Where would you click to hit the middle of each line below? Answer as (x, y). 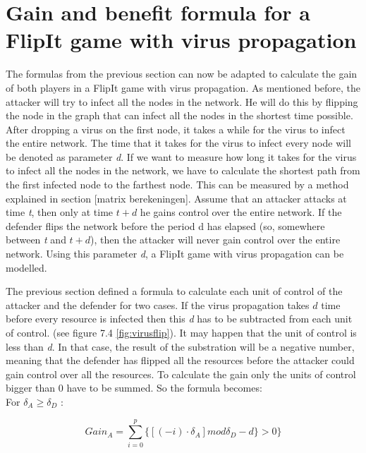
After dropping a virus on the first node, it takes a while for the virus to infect (176, 129)
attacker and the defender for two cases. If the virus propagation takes (158, 304)
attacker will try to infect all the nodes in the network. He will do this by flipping (182, 101)
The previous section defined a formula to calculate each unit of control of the (174, 291)
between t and (36, 240)
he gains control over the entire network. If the (241, 212)
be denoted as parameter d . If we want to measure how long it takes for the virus (181, 156)
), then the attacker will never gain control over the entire (215, 240)
